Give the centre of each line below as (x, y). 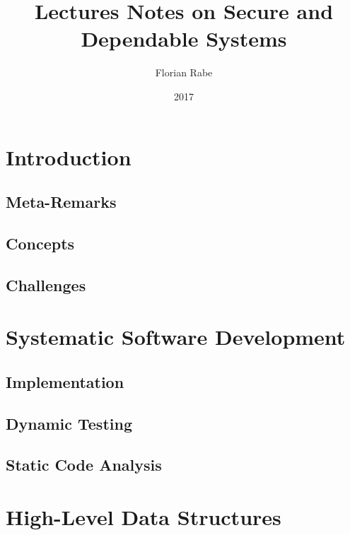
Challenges (46, 284)
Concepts (40, 243)
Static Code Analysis (84, 465)
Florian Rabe (184, 72)
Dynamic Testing (69, 423)
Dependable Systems (184, 39)
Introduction (69, 157)
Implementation (65, 381)
